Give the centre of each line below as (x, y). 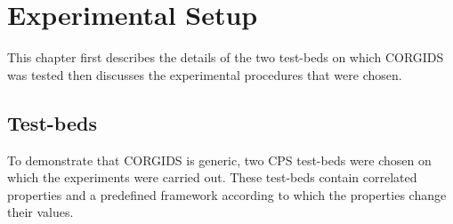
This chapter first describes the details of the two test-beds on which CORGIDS (226, 57)
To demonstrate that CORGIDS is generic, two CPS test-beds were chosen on (219, 160)
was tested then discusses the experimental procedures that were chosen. (205, 74)
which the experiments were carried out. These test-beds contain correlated (212, 177)
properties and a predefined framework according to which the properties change (227, 194)
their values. (40, 212)
